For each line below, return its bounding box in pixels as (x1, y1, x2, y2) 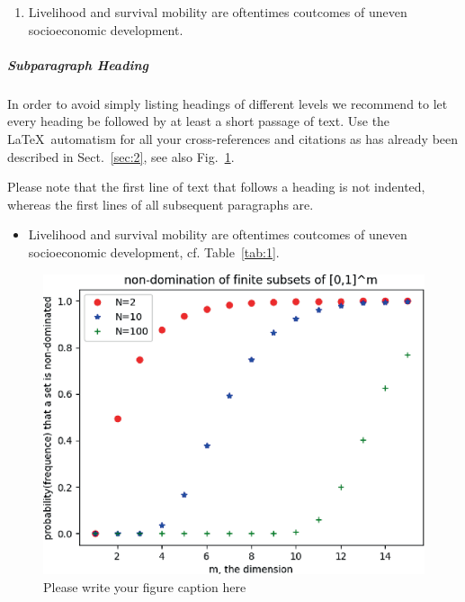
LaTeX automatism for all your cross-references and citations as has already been (7, 129, 459, 148)
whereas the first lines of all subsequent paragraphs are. (7, 194, 314, 213)
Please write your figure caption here (43, 577, 246, 596)
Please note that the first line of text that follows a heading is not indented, (7, 177, 425, 196)
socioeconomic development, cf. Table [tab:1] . (28, 242, 280, 261)
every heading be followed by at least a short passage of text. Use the (7, 112, 390, 130)
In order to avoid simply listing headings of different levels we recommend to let (7, 94, 448, 112)
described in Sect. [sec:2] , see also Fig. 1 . (7, 147, 235, 166)
